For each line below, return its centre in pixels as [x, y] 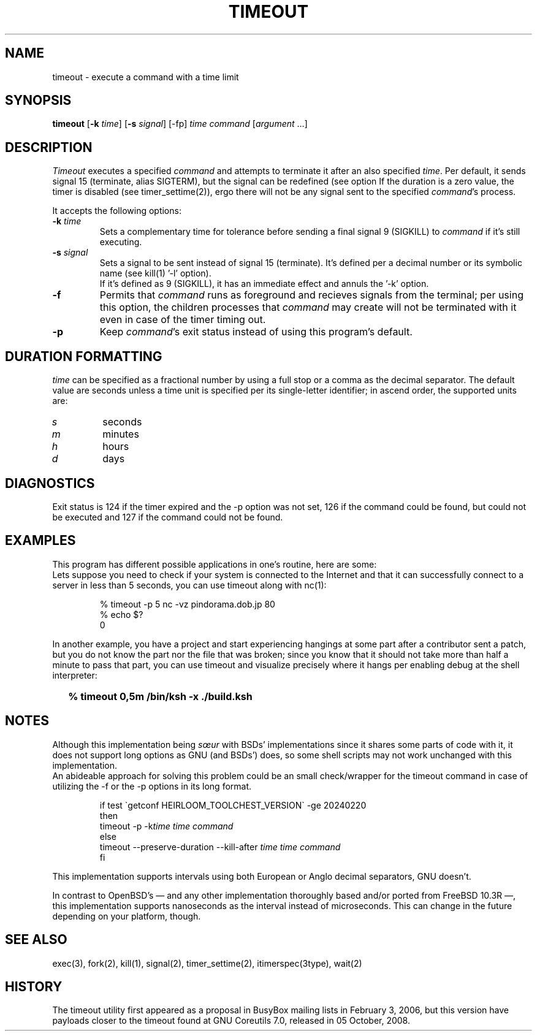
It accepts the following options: [117, 211]
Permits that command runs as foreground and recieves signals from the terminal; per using [311, 295]
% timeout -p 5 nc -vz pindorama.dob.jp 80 [187, 604]
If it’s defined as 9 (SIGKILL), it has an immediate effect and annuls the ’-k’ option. [264, 284]
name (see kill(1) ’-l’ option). [155, 273]
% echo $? [121, 614]
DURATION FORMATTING [84, 356]
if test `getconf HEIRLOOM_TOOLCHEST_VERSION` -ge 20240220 [233, 805]
